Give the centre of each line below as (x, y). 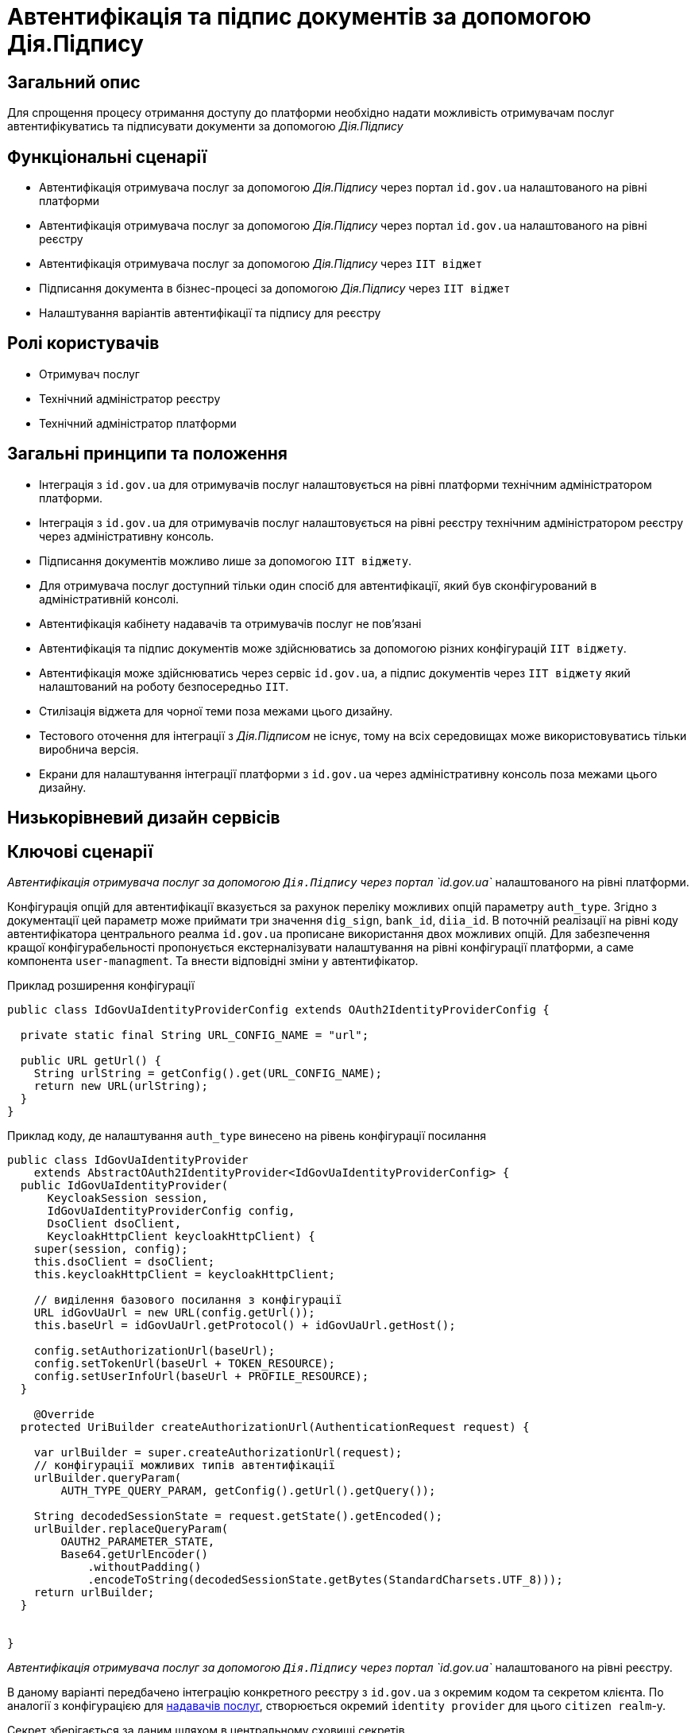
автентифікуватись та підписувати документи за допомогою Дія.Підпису (205, 126)
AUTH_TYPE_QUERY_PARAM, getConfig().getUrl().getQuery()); (248, 1490)
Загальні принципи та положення (147, 454)
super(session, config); (111, 1248)
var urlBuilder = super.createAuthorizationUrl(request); (218, 1452)
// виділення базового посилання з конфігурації (188, 1299)
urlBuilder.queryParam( (108, 1477)
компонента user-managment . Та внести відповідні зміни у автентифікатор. (213, 960)
